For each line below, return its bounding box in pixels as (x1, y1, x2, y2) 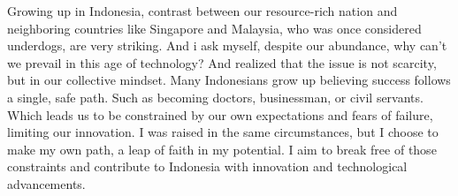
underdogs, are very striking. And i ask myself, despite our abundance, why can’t (7, 36, 447, 55)
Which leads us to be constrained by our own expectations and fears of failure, (7, 105, 433, 124)
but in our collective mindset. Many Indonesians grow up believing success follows (7, 71, 451, 89)
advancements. (7, 174, 86, 192)
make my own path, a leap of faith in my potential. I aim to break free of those (7, 139, 437, 158)
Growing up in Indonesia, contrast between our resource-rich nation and (7, 2, 398, 19)
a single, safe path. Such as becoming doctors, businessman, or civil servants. (7, 87, 424, 106)
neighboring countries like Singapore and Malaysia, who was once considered (7, 19, 422, 37)
